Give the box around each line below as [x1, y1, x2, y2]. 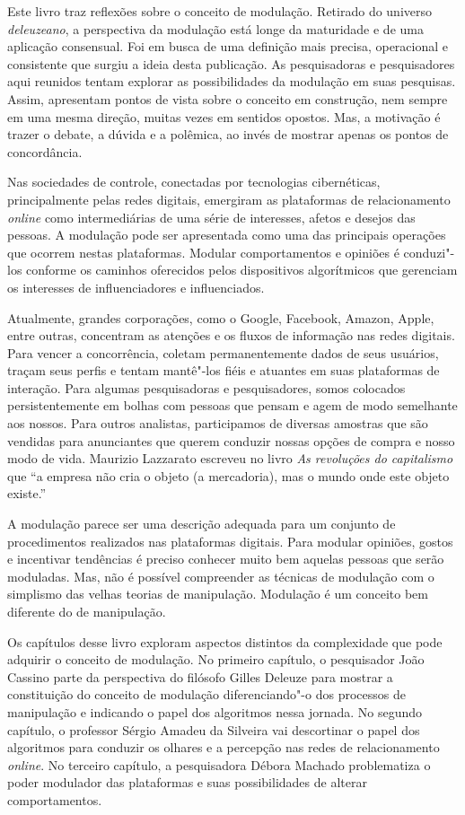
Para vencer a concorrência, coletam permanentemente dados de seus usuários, [7, 343, 439, 362]
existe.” [7, 484, 47, 503]
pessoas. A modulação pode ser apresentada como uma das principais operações [7, 225, 446, 244]
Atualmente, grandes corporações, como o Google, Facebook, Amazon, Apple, [7, 308, 434, 327]
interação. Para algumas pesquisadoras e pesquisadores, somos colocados [7, 378, 406, 397]
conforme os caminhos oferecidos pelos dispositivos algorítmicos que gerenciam [26, 260, 458, 279]
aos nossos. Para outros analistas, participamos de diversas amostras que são [7, 414, 428, 433]
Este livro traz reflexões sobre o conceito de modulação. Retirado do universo [7, 2, 433, 20]
